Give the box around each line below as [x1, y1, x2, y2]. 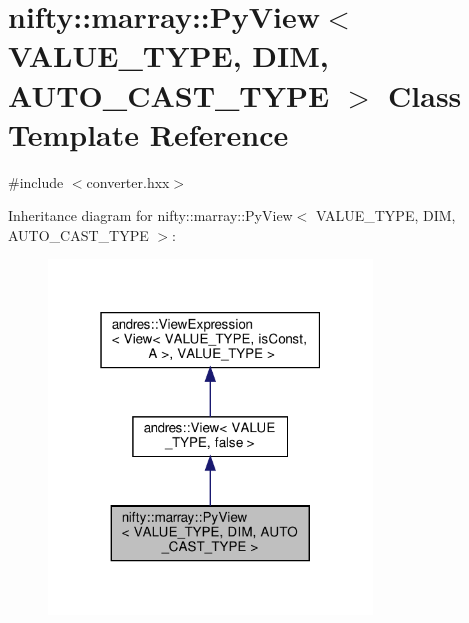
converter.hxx [86, 171, 170, 192]
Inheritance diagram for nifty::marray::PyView [8, 205, 293, 226]
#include [8, 171, 64, 192]
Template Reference [8, 113, 289, 154]
